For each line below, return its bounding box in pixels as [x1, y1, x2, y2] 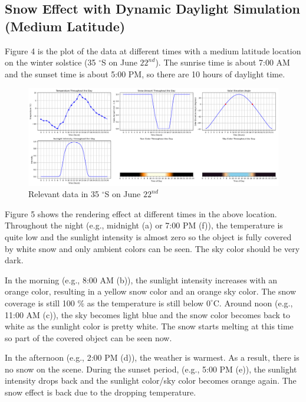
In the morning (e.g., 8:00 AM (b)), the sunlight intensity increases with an [5, 273, 278, 286]
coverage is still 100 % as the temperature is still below [5, 296, 204, 309]
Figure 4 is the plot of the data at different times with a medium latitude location [5, 44, 301, 57]
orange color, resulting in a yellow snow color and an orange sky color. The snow [5, 285, 297, 298]
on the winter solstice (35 [5, 56, 96, 68]
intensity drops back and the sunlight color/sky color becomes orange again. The [5, 374, 297, 387]
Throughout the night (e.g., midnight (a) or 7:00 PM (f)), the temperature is [5, 219, 283, 231]
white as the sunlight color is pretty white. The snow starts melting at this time [5, 320, 294, 332]
